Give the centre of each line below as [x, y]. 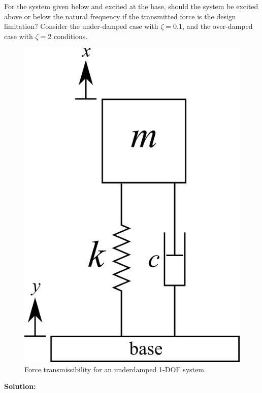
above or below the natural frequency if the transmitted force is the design [120, 16]
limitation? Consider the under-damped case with [81, 26]
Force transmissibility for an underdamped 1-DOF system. [115, 369]
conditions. [71, 36]
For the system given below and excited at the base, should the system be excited [131, 6]
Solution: [20, 386]
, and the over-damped [217, 26]
